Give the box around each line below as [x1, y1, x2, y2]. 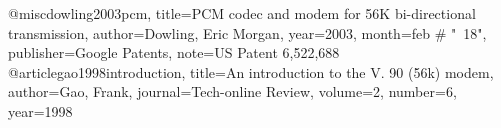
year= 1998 [8, 100, 73, 121]
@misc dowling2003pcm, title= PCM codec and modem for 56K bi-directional [8, 3, 476, 23]
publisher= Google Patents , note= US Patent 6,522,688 [8, 42, 340, 63]
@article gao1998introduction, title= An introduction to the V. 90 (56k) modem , [8, 61, 494, 82]
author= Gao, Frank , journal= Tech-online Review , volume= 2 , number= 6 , [8, 81, 457, 102]
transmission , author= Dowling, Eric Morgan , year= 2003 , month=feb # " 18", [8, 22, 487, 43]
